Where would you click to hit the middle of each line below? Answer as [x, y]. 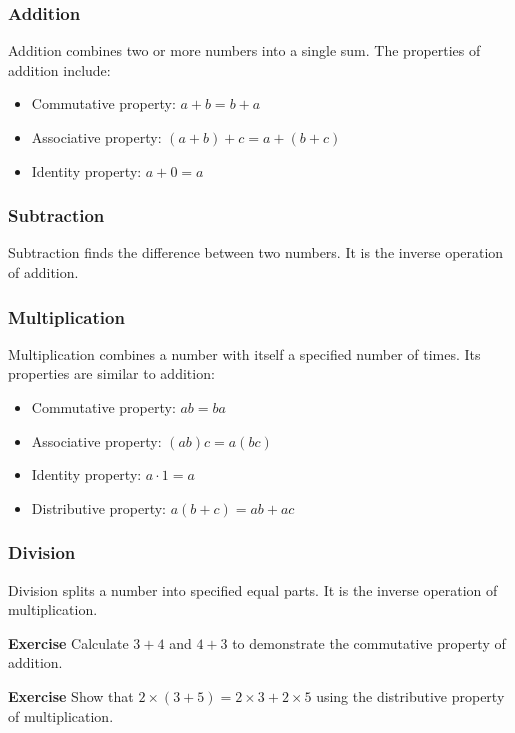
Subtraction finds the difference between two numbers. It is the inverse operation [256, 252]
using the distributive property [410, 695]
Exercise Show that [71, 695]
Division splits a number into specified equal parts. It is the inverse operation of [253, 589]
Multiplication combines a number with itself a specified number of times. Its [244, 353]
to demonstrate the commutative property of [369, 642]
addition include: [59, 69]
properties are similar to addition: [111, 373]
